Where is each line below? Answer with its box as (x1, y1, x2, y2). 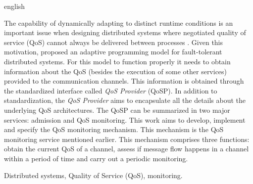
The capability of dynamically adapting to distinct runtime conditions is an (4, 17, 233, 28)
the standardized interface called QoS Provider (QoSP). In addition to (4, 85, 217, 95)
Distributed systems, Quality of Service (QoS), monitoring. (4, 170, 183, 180)
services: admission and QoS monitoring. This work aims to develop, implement (4, 114, 246, 125)
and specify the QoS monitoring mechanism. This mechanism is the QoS (4, 124, 224, 135)
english (4, 1, 25, 11)
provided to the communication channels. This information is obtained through (4, 76, 244, 86)
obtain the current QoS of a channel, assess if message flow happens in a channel (4, 143, 249, 154)
